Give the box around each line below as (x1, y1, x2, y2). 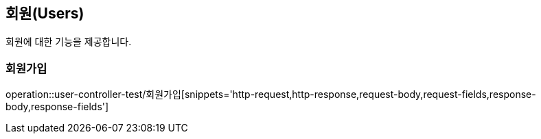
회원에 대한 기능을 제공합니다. (5, 36, 132, 48)
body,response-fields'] (5, 101, 109, 113)
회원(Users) (5, 5, 84, 22)
